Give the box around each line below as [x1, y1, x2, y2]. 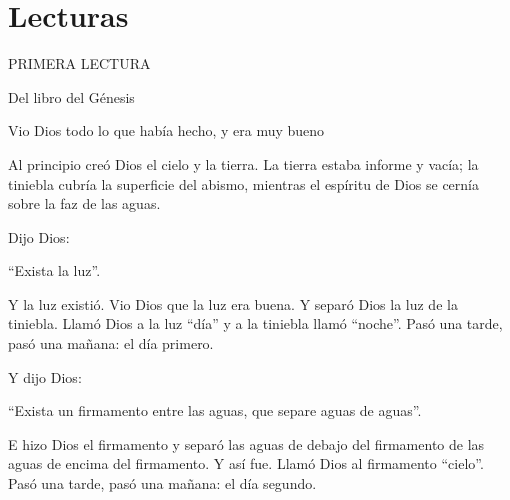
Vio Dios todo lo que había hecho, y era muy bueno [8, 120, 325, 141]
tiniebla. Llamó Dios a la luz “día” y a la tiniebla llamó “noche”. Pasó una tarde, [8, 313, 503, 334]
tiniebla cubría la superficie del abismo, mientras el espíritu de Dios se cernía [8, 173, 480, 194]
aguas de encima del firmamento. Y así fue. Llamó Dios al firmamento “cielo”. [8, 453, 484, 474]
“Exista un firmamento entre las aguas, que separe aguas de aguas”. [8, 400, 422, 421]
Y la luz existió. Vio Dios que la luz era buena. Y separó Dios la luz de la [8, 293, 458, 314]
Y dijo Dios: [8, 366, 82, 387]
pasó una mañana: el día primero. [8, 333, 214, 354]
